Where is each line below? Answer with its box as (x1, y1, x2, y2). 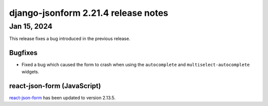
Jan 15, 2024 (9, 22, 53, 31)
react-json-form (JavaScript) (9, 82, 101, 90)
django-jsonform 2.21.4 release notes (9, 7, 169, 18)
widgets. (21, 68, 40, 74)
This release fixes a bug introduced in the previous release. (9, 36, 131, 42)
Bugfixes (9, 49, 38, 57)
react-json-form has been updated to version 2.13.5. (9, 95, 116, 101)
